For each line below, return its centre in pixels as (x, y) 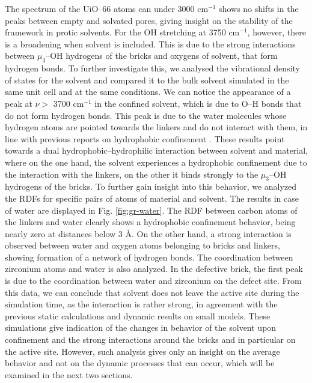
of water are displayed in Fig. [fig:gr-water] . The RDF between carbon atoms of (151, 210)
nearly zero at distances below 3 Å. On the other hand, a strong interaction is (148, 233)
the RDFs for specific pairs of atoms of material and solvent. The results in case (152, 198)
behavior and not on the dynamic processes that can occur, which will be (140, 363)
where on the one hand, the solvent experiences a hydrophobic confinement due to (156, 162)
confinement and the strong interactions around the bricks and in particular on (150, 339)
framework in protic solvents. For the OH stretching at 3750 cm (122, 32)
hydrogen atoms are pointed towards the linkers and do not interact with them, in (156, 127)
